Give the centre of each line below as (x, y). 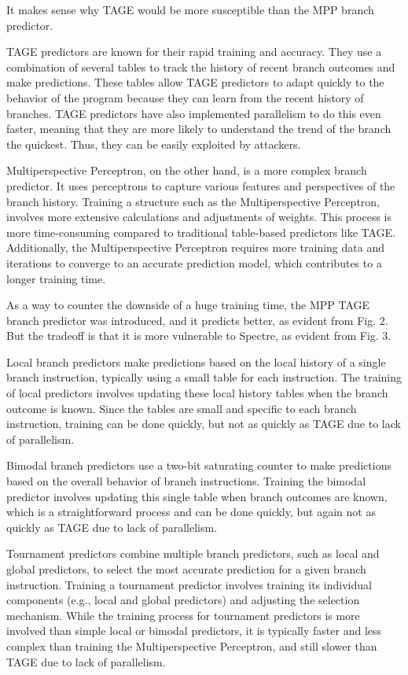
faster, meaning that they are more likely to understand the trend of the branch (199, 129)
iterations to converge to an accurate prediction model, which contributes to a (194, 262)
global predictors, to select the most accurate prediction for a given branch (186, 569)
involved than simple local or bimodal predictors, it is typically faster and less (194, 631)
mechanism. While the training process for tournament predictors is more (183, 615)
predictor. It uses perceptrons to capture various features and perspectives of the (201, 185)
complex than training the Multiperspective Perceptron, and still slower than (192, 645)
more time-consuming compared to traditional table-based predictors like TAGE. (201, 232)
